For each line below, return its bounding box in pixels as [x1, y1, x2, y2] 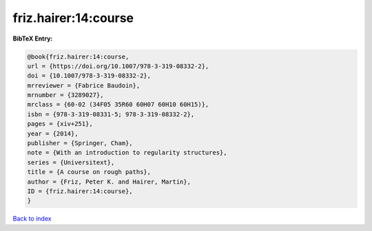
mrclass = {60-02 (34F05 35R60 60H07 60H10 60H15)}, [27, 100, 209, 109]
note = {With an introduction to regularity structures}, [27, 148, 227, 157]
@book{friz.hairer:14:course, [27, 52, 130, 60]
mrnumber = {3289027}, [27, 91, 104, 99]
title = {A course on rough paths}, [27, 168, 152, 176]
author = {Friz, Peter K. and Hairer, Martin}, [27, 177, 191, 186]
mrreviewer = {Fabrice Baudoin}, [27, 81, 141, 89]
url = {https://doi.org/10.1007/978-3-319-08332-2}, [27, 62, 209, 70]
